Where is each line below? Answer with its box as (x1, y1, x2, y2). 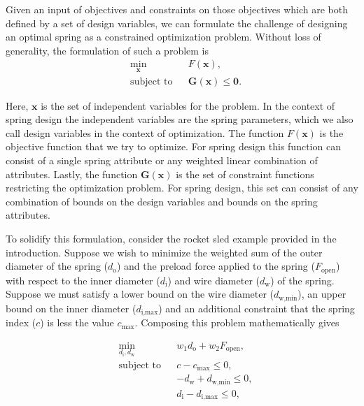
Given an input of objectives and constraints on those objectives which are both (6, 2, 349, 16)
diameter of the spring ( (6, 259, 108, 273)
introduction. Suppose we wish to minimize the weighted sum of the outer (6, 245, 323, 259)
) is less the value (40, 315, 114, 330)
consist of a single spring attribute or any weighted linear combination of (6, 153, 318, 168)
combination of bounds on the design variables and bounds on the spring (6, 194, 318, 208)
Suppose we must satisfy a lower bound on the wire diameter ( (6, 287, 274, 301)
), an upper (297, 287, 346, 301)
